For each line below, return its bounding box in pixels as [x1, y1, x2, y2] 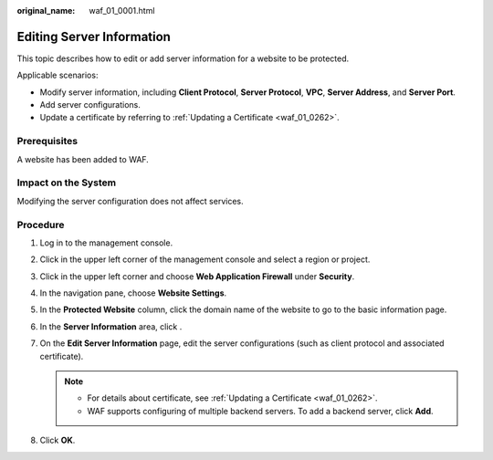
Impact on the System [16, 176, 117, 189]
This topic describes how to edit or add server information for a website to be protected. [16, 53, 350, 64]
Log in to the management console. [39, 237, 173, 248]
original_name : [16, 5, 76, 16]
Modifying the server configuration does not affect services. [16, 195, 244, 206]
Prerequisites [16, 135, 78, 148]
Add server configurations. [39, 99, 142, 110]
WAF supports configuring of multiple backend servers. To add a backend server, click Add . [87, 405, 434, 416]
